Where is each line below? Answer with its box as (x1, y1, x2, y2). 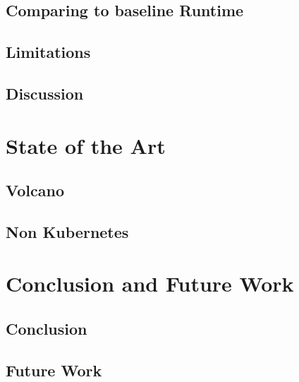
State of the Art (6, 131, 166, 160)
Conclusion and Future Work (6, 269, 294, 298)
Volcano (6, 179, 64, 201)
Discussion (6, 82, 84, 104)
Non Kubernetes (6, 220, 129, 242)
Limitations (6, 41, 91, 63)
